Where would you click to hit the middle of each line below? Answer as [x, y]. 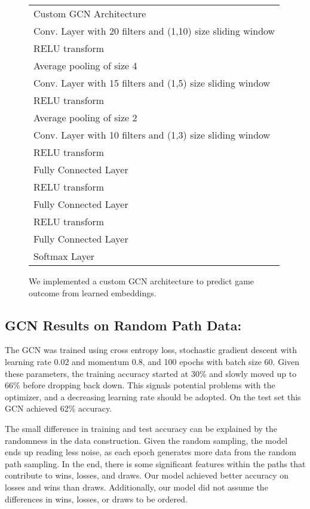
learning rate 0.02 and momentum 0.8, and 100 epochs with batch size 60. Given [152, 361]
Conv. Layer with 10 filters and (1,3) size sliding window [152, 135]
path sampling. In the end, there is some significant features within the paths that [155, 463]
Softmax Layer [64, 256]
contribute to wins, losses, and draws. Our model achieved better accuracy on [147, 475]
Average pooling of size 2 [85, 117]
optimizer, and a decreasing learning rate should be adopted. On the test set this [153, 396]
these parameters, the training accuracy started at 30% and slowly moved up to [151, 373]
